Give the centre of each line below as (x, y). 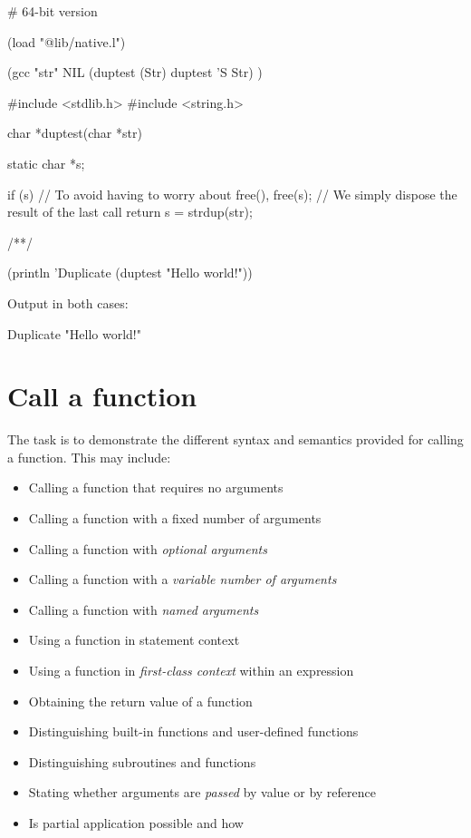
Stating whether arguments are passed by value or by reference (202, 792)
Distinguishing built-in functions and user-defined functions (193, 731)
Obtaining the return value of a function (140, 701)
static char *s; (46, 163)
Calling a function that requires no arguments (156, 487)
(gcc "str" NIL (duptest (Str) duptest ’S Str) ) (135, 72)
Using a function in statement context (134, 640)
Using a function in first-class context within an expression (191, 670)
